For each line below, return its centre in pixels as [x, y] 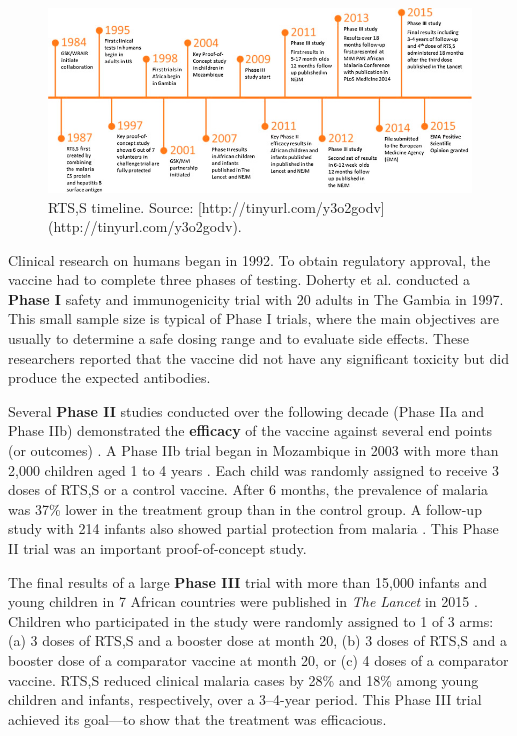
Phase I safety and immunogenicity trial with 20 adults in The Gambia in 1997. [256, 298]
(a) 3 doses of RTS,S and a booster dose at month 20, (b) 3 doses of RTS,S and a [258, 640]
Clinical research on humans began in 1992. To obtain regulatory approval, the [249, 259]
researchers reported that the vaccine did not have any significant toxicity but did [258, 357]
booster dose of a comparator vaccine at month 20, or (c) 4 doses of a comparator [258, 659]
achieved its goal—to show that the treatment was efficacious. [197, 718]
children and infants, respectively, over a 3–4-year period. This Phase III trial [245, 699]
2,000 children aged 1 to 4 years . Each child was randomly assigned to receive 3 [253, 469]
